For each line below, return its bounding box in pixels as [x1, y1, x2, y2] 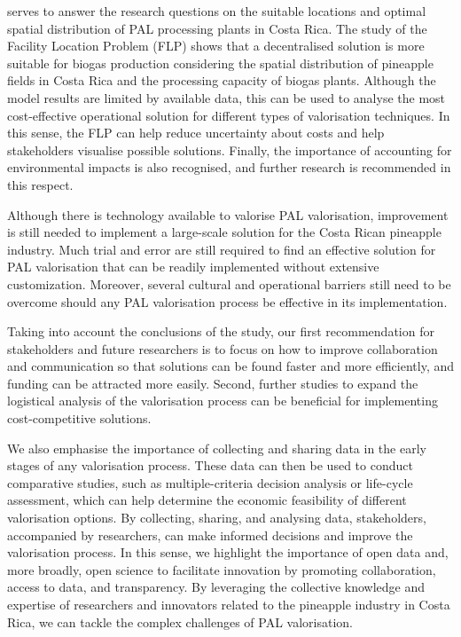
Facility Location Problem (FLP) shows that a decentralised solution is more [7, 36, 425, 55]
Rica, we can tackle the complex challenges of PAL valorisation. [7, 612, 354, 631]
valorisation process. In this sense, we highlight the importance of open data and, [7, 543, 449, 562]
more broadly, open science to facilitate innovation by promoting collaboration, [7, 560, 436, 578]
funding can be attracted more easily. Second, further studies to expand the [7, 374, 418, 392]
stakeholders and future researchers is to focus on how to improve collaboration [7, 339, 438, 358]
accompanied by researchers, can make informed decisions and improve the [7, 525, 413, 544]
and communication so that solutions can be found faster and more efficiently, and [7, 357, 455, 375]
